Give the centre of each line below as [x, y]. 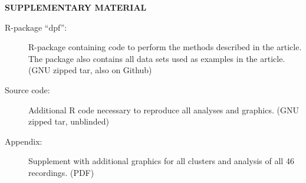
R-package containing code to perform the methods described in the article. [165, 47]
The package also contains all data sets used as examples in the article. [157, 58]
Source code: [27, 89]
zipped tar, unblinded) [69, 121]
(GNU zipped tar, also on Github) [90, 70]
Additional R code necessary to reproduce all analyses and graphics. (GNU [164, 110]
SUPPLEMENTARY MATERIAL [76, 7]
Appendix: [24, 141]
